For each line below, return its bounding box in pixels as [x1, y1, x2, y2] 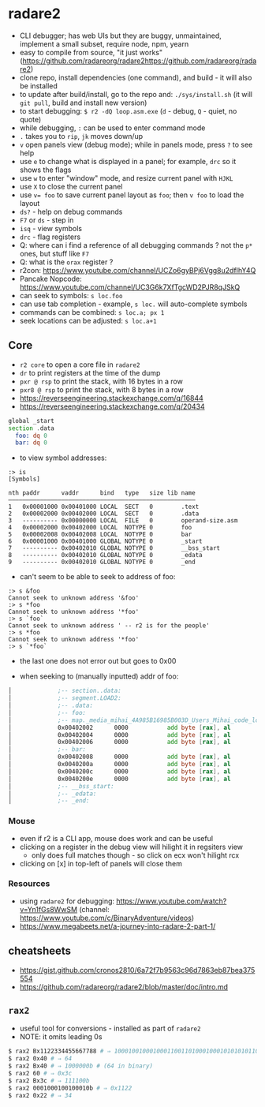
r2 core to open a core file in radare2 [19, 360, 140, 369]
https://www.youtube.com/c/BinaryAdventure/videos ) [19, 913, 195, 922]
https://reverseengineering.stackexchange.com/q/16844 [19, 393, 203, 402]
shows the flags [19, 165, 72, 174]
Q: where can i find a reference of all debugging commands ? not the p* [19, 240, 253, 249]
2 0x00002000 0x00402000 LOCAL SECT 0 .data [8, 510, 200, 518]
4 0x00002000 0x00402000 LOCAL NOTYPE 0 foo [8, 524, 192, 532]
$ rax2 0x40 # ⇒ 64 [8, 1055, 73, 1063]
